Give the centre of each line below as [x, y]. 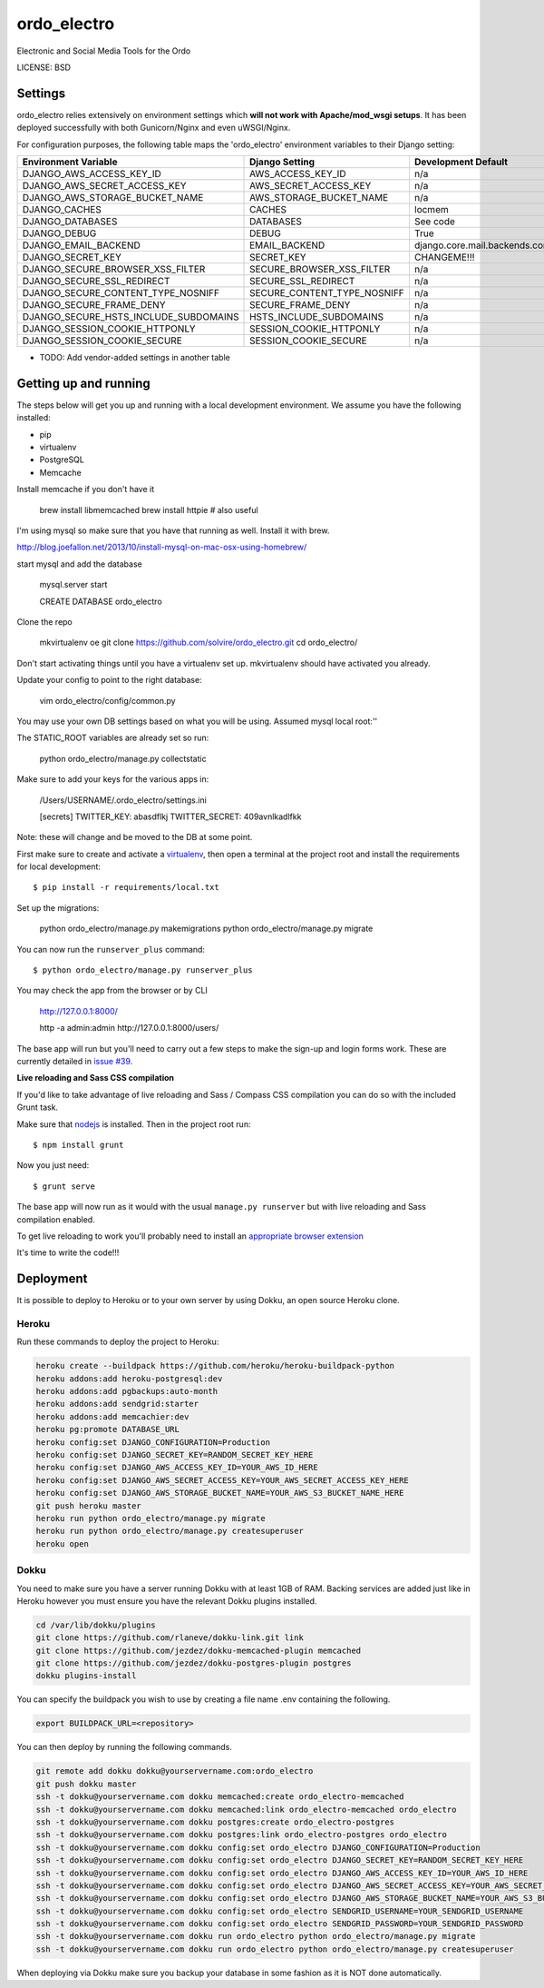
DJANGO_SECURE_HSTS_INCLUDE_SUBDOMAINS [131, 317]
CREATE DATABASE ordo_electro [101, 601]
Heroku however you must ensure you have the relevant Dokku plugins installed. [167, 1601]
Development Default [461, 162]
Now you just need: [53, 1165]
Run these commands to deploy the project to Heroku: [118, 1342]
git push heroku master [89, 1506]
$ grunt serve [64, 1186]
